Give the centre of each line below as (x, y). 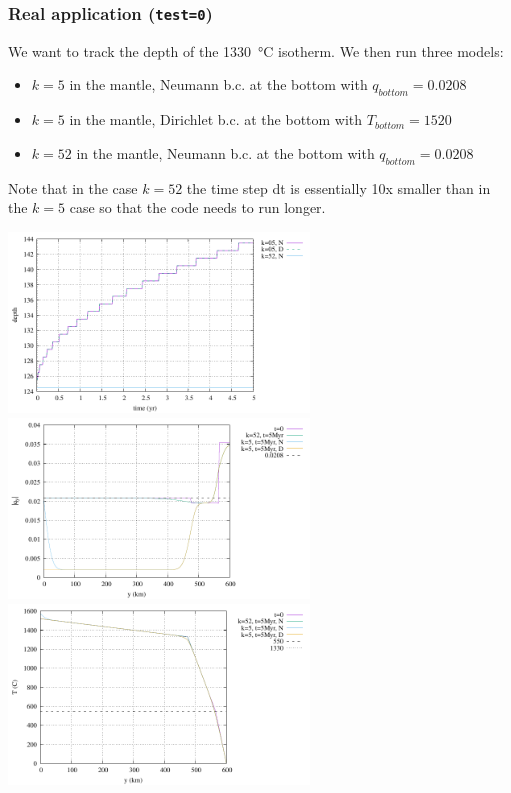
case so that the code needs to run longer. (197, 207)
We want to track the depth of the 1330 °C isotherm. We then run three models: (256, 50)
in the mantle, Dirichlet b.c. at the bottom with (216, 119)
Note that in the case (73, 187)
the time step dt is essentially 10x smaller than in (338, 187)
